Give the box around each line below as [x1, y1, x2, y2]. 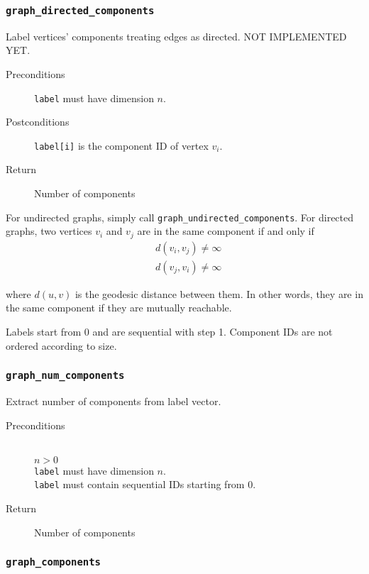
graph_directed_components [6, 4, 155, 16]
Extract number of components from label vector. [6, 393, 221, 408]
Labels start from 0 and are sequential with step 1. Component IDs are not [6, 324, 333, 339]
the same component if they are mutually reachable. [6, 300, 232, 315]
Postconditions [6, 114, 70, 129]
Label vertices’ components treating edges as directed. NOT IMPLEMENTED [6, 28, 347, 43]
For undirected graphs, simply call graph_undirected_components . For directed [6, 209, 354, 224]
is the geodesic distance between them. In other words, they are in [75, 286, 363, 301]
